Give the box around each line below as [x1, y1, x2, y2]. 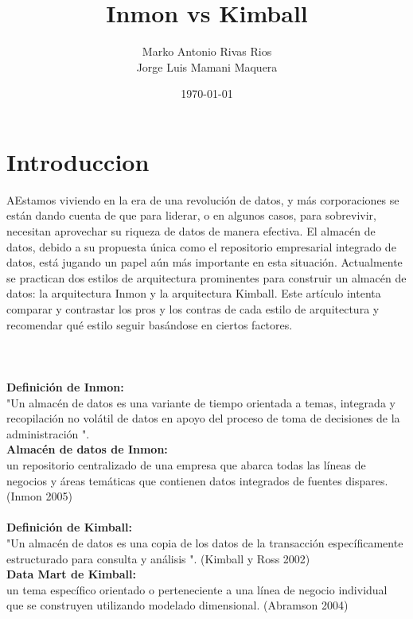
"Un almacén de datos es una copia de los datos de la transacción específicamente [6, 534, 403, 551]
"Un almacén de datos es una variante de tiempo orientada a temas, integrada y [6, 394, 395, 411]
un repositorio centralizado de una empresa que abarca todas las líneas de [6, 456, 366, 473]
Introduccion [6, 145, 150, 177]
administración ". [6, 425, 90, 442]
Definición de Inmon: [6, 378, 124, 395]
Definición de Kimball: [6, 519, 132, 535]
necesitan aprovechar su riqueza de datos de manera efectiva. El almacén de [6, 223, 376, 239]
